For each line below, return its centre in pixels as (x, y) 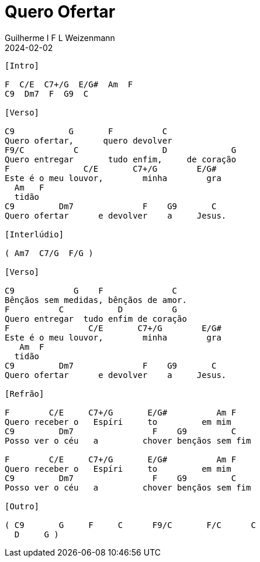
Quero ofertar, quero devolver (89, 140)
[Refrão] (25, 394)
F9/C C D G (121, 150)
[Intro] (22, 65)
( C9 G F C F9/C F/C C (130, 525)
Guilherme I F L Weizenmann (60, 38)
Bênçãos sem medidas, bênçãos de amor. (96, 300)
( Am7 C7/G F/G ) (49, 253)
